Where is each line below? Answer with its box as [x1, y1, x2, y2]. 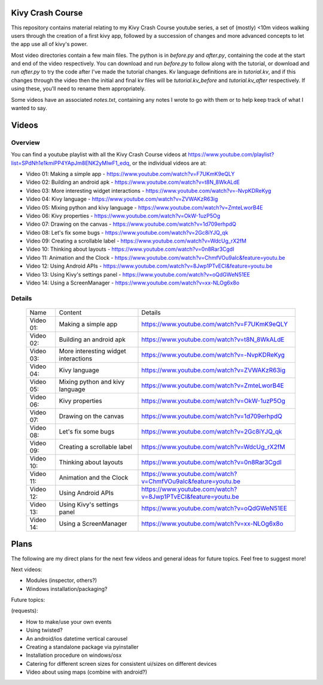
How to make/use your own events [26, 618, 112, 625]
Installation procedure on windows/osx [26, 651, 122, 659]
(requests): [11, 607, 38, 614]
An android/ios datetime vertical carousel [26, 635, 128, 642]
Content [59, 308, 82, 317]
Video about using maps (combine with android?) [26, 668, 148, 676]
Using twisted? [26, 626, 63, 634]
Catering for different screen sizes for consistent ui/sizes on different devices [26, 660, 217, 667]
